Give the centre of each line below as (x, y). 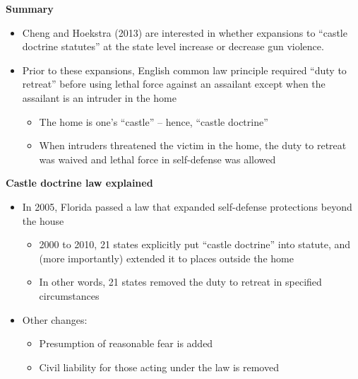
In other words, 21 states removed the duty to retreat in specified (180, 282)
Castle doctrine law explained (79, 183)
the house (43, 220)
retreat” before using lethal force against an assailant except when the (174, 84)
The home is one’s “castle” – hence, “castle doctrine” (154, 121)
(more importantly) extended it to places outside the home (166, 258)
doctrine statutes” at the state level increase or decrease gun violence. (173, 46)
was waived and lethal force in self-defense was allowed (157, 159)
